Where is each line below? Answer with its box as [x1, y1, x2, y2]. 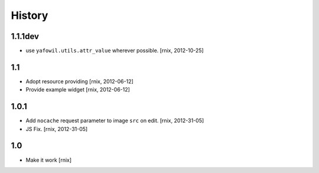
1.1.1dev [11, 31, 40, 41]
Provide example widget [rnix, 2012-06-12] [25, 86, 130, 93]
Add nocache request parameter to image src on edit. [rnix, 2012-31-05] [25, 117, 204, 124]
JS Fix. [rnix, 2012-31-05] [25, 125, 88, 132]
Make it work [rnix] [25, 156, 72, 164]
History [11, 9, 48, 22]
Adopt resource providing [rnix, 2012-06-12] [25, 77, 134, 85]
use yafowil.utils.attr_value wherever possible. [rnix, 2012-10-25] [25, 47, 204, 54]
